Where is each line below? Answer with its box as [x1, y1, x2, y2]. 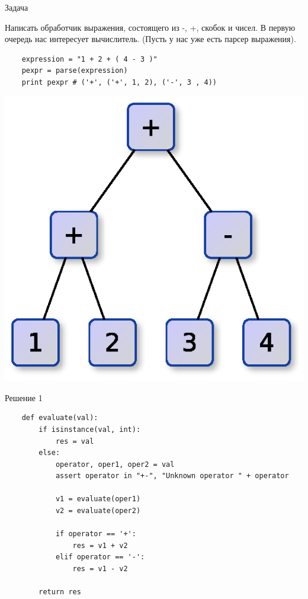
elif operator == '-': [55, 553, 145, 562]
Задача [5, 1, 28, 13]
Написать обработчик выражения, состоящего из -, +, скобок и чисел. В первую [5, 21, 296, 33]
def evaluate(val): [21, 414, 98, 422]
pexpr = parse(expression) [21, 66, 128, 75]
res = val [55, 437, 94, 446]
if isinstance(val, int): [38, 425, 141, 434]
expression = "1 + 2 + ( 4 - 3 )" [21, 55, 158, 63]
